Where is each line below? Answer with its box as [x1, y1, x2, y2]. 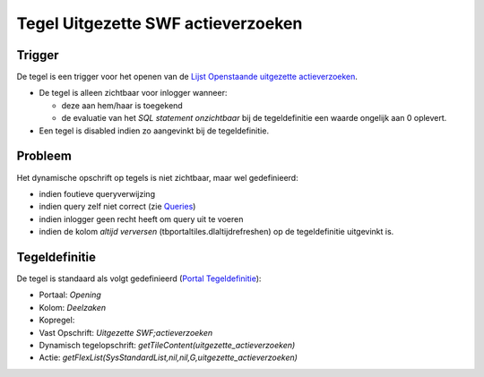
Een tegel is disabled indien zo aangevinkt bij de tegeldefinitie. [39, 125, 269, 136]
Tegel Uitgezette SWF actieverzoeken [16, 13, 303, 33]
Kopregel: [39, 314, 75, 326]
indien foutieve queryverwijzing [39, 188, 156, 199]
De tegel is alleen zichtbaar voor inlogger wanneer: [39, 88, 228, 99]
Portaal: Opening [39, 289, 102, 300]
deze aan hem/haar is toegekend [61, 99, 183, 111]
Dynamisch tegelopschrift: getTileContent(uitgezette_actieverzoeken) [39, 339, 296, 350]
